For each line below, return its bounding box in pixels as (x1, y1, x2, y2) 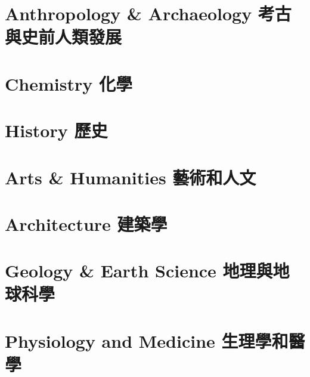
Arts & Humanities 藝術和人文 (5, 165, 256, 189)
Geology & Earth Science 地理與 (5, 258, 273, 283)
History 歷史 (5, 118, 108, 143)
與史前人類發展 (5, 24, 122, 49)
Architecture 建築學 (5, 211, 168, 236)
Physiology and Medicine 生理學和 (5, 328, 289, 353)
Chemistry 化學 (5, 71, 132, 95)
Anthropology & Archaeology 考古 (5, 1, 292, 26)
